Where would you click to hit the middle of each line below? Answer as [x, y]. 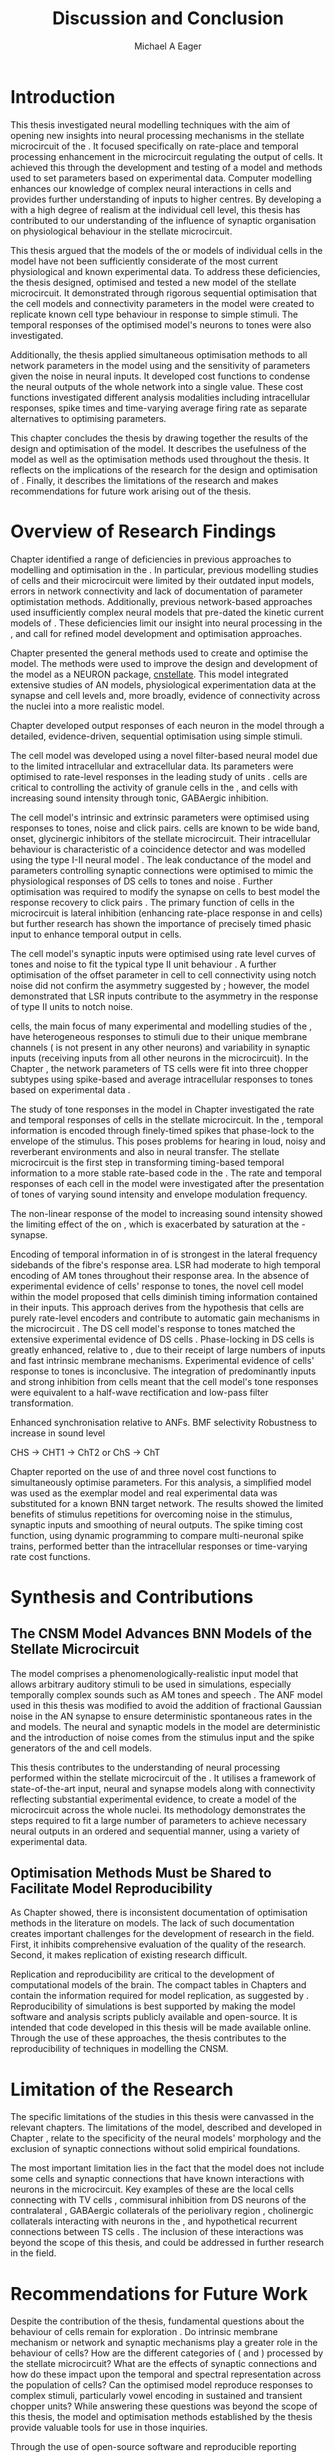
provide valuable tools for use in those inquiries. [109, 2428]
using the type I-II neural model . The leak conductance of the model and [161, 859]
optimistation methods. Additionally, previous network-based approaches [161, 601]
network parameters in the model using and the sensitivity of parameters [160, 365]
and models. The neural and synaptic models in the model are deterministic [165, 1726]
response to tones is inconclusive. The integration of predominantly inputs [163, 1371]
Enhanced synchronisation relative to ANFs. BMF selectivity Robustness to [164, 1422]
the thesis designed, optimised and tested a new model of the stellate [153, 282]
